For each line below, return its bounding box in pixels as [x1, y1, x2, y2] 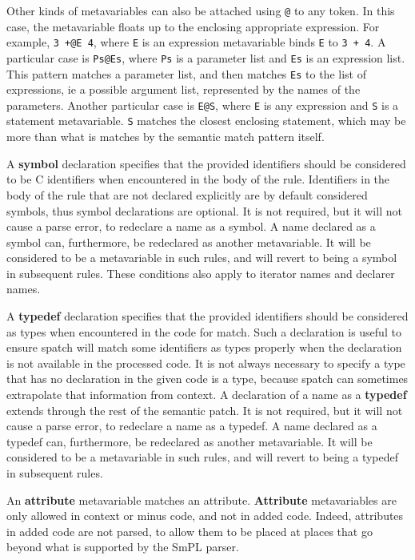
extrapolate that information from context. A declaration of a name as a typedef [6, 386, 407, 403]
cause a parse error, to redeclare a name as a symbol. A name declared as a [6, 218, 376, 235]
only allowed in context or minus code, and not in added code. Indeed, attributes [6, 507, 404, 524]
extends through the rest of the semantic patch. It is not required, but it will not [6, 401, 403, 418]
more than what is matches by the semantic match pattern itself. [6, 128, 325, 145]
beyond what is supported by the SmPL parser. [6, 538, 239, 555]
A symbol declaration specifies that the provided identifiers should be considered [6, 155, 406, 171]
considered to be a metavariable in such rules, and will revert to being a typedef [6, 449, 399, 465]
